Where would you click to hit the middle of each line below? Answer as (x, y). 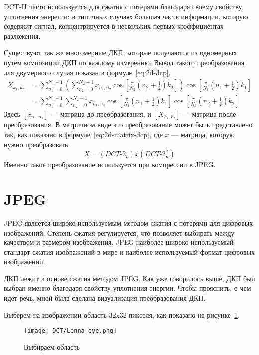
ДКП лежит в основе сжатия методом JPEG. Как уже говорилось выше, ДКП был (129, 278)
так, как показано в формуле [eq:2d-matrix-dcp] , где (83, 135)
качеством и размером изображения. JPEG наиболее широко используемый (119, 242)
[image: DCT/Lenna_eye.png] (70, 331)
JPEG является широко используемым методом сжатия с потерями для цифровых (129, 222)
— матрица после (209, 114)
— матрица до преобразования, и (101, 114)
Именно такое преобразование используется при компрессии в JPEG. (110, 165)
